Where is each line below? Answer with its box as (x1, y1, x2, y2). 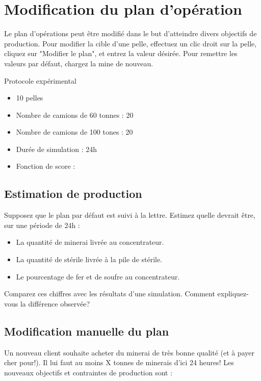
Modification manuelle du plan (4, 323, 169, 339)
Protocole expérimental (4, 75, 76, 86)
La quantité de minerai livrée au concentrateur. (16, 237, 164, 247)
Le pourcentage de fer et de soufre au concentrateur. (16, 271, 180, 282)
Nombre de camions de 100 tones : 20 (16, 126, 133, 137)
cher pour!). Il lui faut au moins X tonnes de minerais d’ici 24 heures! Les (4, 357, 234, 368)
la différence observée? (20, 298, 90, 309)
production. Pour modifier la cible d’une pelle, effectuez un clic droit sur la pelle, (4, 38, 257, 48)
